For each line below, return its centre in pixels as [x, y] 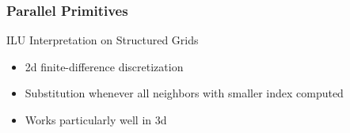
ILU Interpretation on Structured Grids [103, 40]
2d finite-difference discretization [104, 66]
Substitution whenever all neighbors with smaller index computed [184, 93]
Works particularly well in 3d [96, 120]
